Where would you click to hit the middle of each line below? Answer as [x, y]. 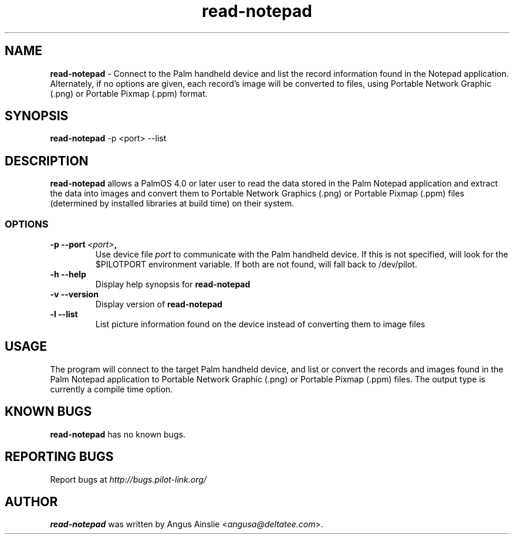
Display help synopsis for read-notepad [173, 284]
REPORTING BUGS [59, 457]
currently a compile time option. [111, 389]
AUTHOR [31, 501]
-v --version [74, 294]
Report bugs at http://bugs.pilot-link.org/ [128, 479]
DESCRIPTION [47, 161]
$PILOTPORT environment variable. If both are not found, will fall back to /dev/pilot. [256, 265]
